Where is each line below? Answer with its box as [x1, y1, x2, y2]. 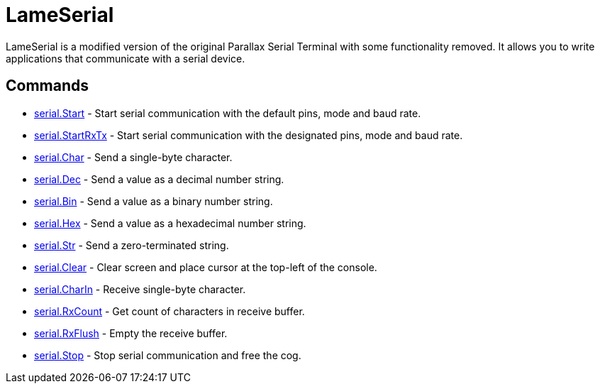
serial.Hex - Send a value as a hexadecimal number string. [34, 217, 306, 229]
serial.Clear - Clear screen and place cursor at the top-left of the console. [34, 261, 377, 273]
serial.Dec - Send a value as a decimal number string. [34, 172, 284, 185]
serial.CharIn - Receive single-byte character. [34, 283, 246, 295]
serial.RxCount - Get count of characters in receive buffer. [34, 305, 305, 317]
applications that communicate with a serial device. [6, 52, 245, 65]
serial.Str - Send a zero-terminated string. [34, 239, 229, 251]
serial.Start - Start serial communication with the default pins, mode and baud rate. [34, 106, 421, 119]
